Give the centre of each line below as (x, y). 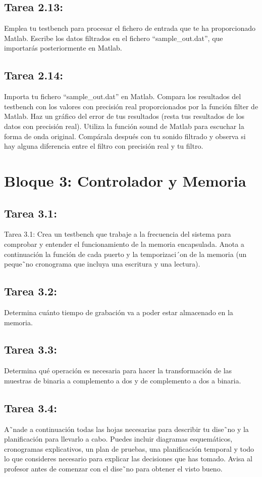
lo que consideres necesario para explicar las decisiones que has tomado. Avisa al (128, 459)
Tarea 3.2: (31, 291)
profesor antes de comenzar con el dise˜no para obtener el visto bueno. (113, 469)
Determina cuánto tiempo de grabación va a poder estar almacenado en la (119, 312)
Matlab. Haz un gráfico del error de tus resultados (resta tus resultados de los (124, 116)
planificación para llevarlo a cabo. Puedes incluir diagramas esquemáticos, (118, 439)
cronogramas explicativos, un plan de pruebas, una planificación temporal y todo (129, 448)
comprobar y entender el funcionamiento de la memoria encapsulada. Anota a (124, 244)
